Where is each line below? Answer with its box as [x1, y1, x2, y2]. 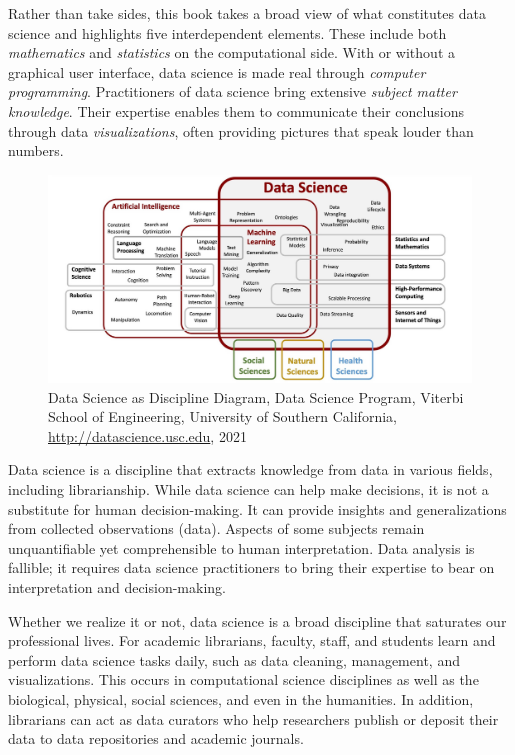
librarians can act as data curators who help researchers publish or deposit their [8, 708, 499, 729]
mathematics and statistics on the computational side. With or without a [8, 42, 455, 63]
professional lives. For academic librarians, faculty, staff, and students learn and [8, 630, 496, 651]
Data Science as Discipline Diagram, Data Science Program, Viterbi [48, 386, 464, 407]
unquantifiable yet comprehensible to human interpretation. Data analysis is [8, 537, 475, 558]
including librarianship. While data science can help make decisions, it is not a [8, 478, 489, 499]
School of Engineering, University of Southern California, [48, 406, 397, 427]
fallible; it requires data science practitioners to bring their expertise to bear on [8, 557, 495, 578]
